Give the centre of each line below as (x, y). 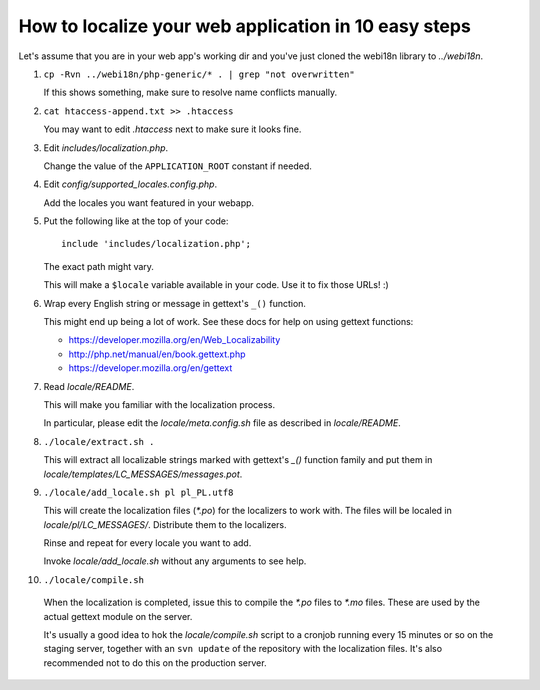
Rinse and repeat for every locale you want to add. (147, 543)
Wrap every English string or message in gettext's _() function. (175, 303)
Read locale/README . (89, 386)
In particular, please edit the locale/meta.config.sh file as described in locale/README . (222, 423)
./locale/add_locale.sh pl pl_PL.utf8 (138, 492)
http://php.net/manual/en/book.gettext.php (157, 354)
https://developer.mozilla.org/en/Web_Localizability (174, 340)
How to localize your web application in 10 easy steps (245, 26)
